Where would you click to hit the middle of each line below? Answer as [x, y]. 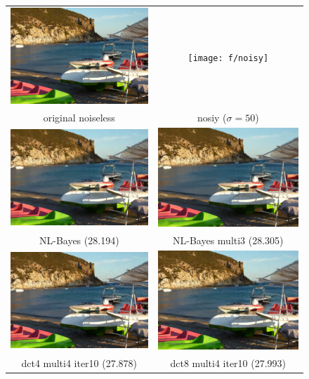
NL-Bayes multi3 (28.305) [228, 240]
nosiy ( [212, 117]
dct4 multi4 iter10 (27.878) [79, 363]
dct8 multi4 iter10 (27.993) [228, 363]
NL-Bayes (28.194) [79, 240]
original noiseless [79, 117]
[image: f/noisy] [228, 58]
